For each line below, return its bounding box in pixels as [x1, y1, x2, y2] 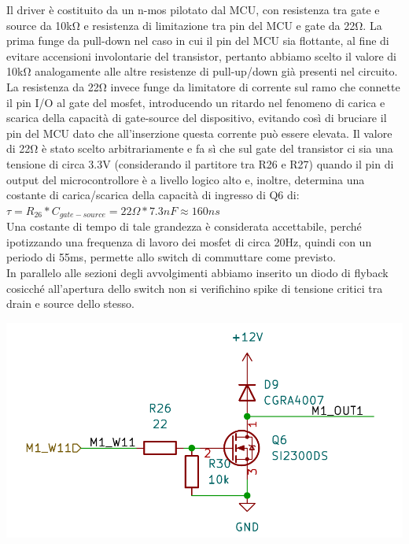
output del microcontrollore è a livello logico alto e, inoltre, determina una [6, 171, 365, 187]
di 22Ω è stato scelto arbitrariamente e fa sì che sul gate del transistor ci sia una [6, 140, 393, 157]
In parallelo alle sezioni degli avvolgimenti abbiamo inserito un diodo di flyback [6, 264, 389, 280]
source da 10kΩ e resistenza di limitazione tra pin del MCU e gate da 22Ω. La [6, 17, 382, 33]
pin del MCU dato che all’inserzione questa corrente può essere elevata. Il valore [6, 124, 392, 141]
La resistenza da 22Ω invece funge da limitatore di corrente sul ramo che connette [6, 78, 400, 94]
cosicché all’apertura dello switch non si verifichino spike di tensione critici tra [6, 279, 383, 296]
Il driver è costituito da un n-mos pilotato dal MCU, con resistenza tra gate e [6, 2, 380, 17]
